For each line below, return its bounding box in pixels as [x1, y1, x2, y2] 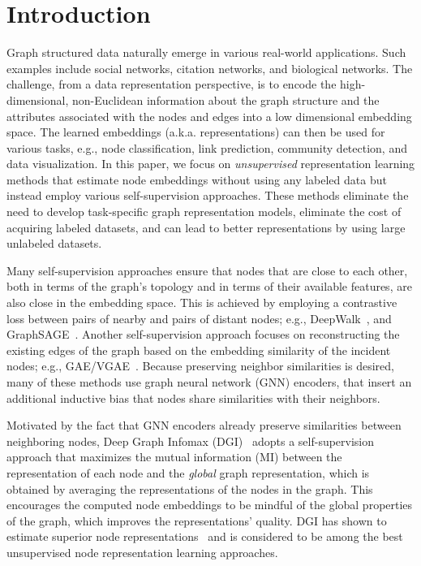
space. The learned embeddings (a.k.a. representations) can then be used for [6, 123, 385, 140]
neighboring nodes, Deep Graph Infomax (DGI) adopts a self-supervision [6, 432, 375, 449]
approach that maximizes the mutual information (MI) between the [6, 448, 342, 465]
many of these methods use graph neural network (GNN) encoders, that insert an [6, 374, 412, 390]
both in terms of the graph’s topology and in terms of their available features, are [6, 278, 412, 295]
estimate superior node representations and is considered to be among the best [6, 528, 403, 545]
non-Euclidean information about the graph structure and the [71, 91, 380, 108]
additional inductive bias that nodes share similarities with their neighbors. [6, 389, 380, 406]
